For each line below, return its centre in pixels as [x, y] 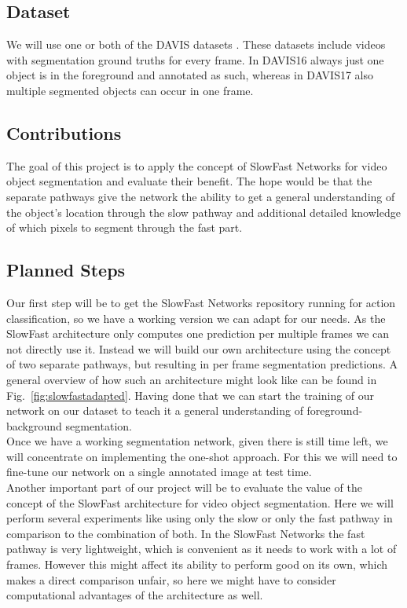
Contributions [64, 132]
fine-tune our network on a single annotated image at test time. [159, 472]
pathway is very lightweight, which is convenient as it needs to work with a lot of [202, 549]
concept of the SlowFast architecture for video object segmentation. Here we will [200, 502]
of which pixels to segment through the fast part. [125, 227]
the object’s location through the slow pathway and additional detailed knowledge [203, 212]
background [34, 425]
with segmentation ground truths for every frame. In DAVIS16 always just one [195, 59]
